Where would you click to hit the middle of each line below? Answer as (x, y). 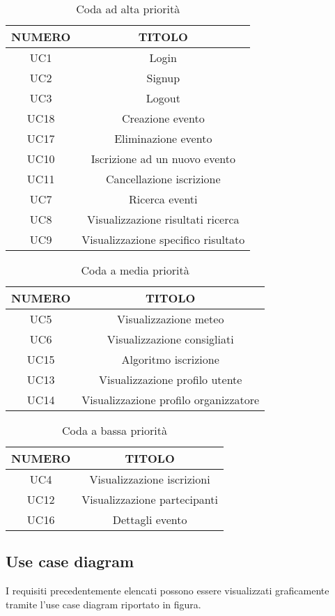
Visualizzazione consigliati (170, 339)
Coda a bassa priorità (115, 430)
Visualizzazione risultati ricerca (163, 219)
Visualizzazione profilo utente (170, 379)
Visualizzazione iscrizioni (150, 479)
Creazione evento (163, 118)
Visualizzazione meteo (171, 319)
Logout (163, 98)
